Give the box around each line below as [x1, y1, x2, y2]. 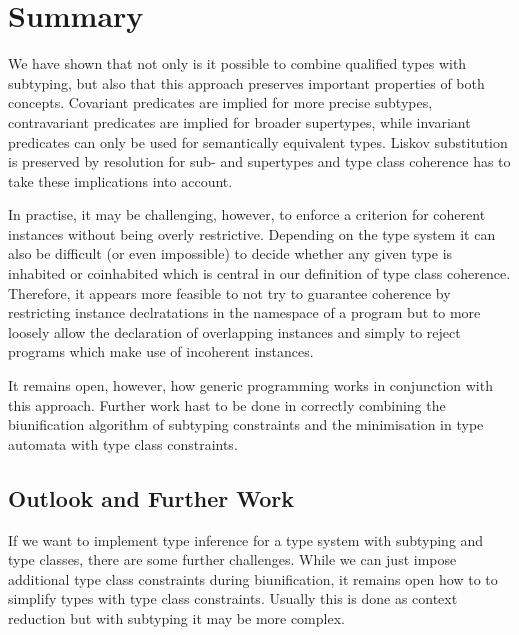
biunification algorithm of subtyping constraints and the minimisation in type [8, 414, 484, 435]
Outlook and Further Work [8, 482, 295, 513]
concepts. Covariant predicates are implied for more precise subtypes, [8, 92, 433, 113]
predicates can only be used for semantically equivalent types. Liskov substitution [8, 131, 508, 152]
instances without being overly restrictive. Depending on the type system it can [8, 223, 496, 244]
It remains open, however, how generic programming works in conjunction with [8, 375, 493, 396]
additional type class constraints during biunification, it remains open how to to [8, 568, 498, 589]
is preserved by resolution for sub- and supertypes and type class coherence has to [8, 151, 511, 172]
